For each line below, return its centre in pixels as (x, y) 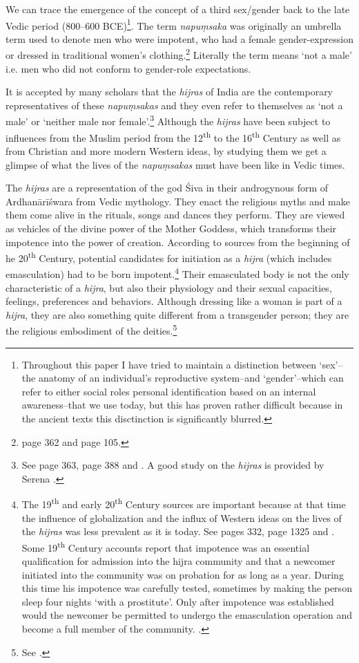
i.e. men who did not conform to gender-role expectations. (128, 68)
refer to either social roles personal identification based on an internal (169, 391)
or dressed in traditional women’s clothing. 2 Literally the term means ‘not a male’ (179, 54)
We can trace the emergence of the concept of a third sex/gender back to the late (178, 9)
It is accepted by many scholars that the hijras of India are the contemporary (169, 92)
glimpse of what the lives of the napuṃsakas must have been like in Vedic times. (175, 164)
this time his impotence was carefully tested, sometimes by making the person (187, 588)
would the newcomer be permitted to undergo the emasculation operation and (187, 615)
